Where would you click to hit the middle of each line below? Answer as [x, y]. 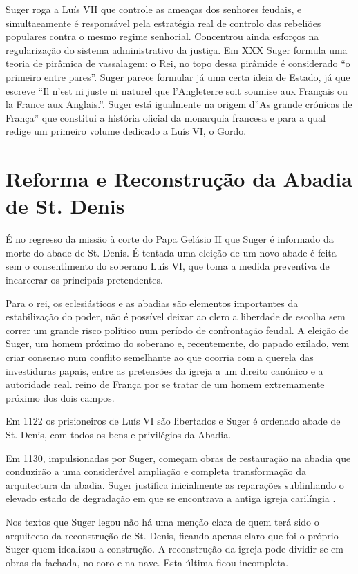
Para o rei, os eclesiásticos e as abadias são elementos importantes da [152, 303]
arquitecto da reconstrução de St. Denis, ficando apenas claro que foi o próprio [172, 535]
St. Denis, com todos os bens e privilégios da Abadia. [119, 434]
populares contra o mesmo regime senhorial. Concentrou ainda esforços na [162, 36]
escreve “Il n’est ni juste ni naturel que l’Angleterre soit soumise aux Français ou [177, 90]
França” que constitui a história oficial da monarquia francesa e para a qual [166, 117]
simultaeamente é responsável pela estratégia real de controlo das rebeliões [163, 22]
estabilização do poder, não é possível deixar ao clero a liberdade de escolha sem [176, 316]
